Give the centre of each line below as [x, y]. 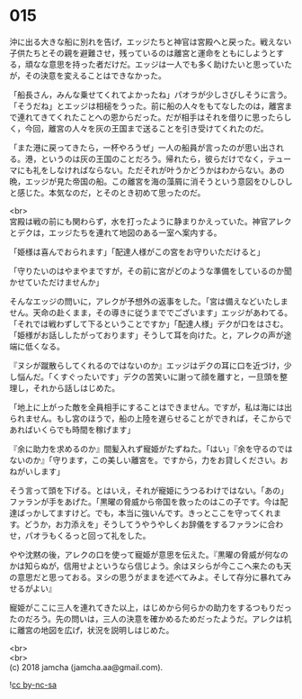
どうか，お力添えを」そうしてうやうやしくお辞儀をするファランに [146, 524]
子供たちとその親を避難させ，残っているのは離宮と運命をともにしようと [143, 53]
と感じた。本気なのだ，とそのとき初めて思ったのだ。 [107, 192]
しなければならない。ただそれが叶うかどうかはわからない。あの [166, 170]
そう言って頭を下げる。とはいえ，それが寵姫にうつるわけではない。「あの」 [149, 490]
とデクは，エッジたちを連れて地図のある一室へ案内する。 [115, 232]
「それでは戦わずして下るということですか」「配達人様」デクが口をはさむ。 [149, 323]
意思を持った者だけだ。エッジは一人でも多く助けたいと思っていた [170, 64]
